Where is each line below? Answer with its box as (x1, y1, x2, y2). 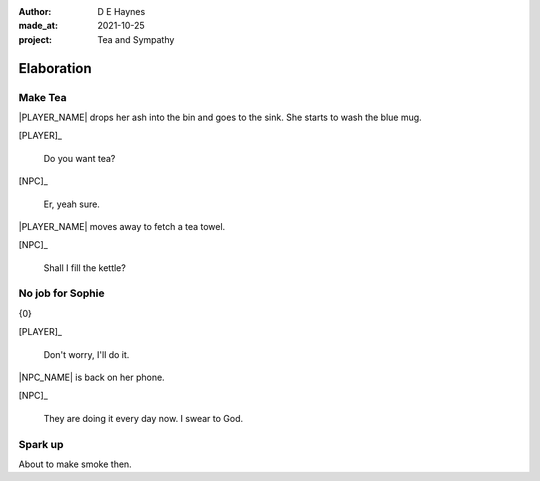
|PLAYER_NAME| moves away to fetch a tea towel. (18, 220, 226, 232)
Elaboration (18, 60, 92, 77)
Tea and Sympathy (97, 33, 175, 45)
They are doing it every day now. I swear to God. (43, 412, 244, 424)
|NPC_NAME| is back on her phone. (18, 371, 165, 383)
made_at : (18, 20, 59, 32)
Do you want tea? (43, 152, 116, 164)
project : (18, 33, 52, 45)
